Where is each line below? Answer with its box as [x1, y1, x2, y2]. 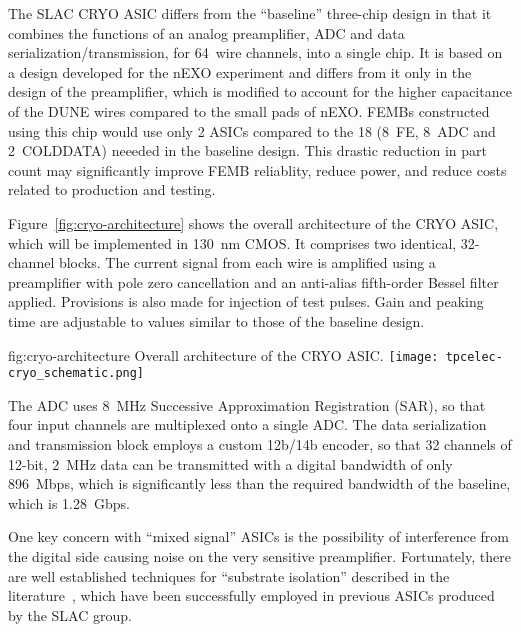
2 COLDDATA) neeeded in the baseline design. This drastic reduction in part [8, 140, 487, 161]
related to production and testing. [8, 179, 216, 200]
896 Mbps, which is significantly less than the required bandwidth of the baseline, [8, 473, 511, 494]
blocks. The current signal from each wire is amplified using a [58, 252, 436, 273]
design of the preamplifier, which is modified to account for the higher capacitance [8, 81, 512, 102]
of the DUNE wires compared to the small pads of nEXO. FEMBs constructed [8, 100, 490, 121]
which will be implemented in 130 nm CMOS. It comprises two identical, [8, 232, 457, 253]
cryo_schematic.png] [8, 366, 145, 381]
